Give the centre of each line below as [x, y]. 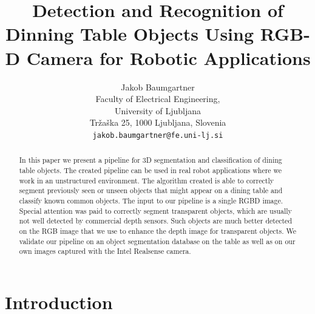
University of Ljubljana [158, 110]
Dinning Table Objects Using [130, 34]
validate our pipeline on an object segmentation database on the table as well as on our [157, 241]
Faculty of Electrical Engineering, [158, 99]
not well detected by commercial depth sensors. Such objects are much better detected [156, 221]
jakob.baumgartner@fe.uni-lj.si [158, 135]
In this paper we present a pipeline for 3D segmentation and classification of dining [151, 160]
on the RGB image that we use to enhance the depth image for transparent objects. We [157, 230]
